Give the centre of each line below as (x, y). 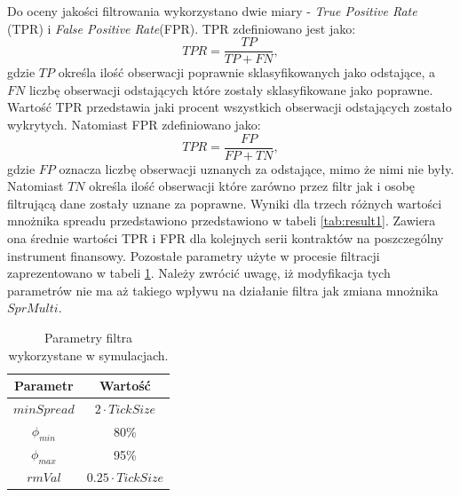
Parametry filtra (88, 338)
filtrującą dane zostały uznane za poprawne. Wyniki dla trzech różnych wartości (225, 203)
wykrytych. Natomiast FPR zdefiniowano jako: (134, 125)
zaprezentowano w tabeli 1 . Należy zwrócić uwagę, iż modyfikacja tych (199, 273)
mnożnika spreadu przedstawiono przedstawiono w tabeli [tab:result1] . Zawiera (222, 221)
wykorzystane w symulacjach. (88, 355)
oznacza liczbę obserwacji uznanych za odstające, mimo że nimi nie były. (257, 168)
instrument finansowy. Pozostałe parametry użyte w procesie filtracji (194, 255)
